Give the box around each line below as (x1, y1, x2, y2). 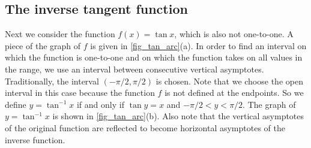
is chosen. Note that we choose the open (155, 74, 303, 87)
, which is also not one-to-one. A (174, 28, 294, 40)
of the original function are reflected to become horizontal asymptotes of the (5, 121, 285, 134)
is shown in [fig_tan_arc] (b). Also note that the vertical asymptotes (52, 110, 304, 122)
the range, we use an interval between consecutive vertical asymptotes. (5, 62, 264, 75)
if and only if (76, 98, 124, 110)
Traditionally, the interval (5, 74, 99, 87)
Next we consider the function (5, 28, 115, 40)
